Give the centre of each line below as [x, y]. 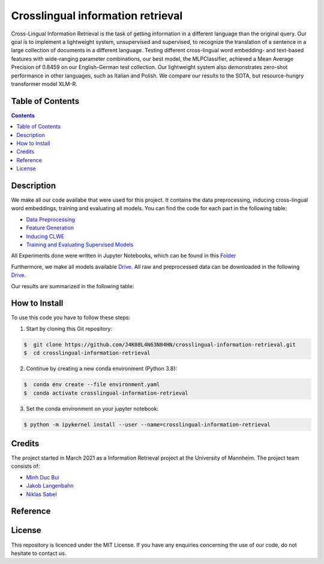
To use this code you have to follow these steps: [71, 318]
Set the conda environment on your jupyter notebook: [92, 408]
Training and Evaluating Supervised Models [80, 244]
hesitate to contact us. [39, 553]
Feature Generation [50, 228]
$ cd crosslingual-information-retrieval [87, 353]
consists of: [25, 466]
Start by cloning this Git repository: [69, 329]
